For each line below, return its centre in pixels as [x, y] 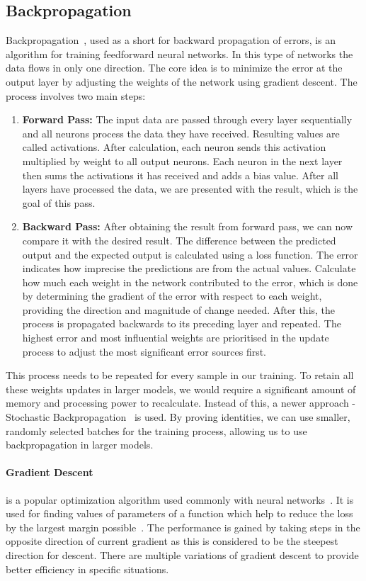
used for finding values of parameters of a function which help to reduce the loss [179, 513]
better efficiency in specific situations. [87, 569]
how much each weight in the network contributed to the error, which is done [190, 282]
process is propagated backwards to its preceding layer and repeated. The [182, 323]
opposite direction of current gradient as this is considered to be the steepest [172, 541]
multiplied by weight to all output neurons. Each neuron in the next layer [182, 160]
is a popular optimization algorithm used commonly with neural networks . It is [180, 499]
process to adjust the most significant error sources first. [144, 351]
